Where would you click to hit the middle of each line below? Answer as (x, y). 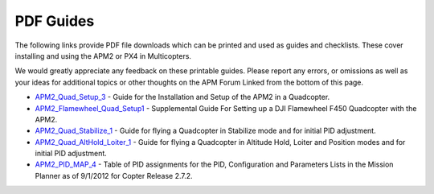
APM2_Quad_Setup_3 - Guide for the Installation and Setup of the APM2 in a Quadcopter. (182, 97)
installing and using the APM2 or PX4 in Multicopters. (103, 56)
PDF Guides (55, 21)
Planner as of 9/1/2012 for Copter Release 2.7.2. (114, 175)
